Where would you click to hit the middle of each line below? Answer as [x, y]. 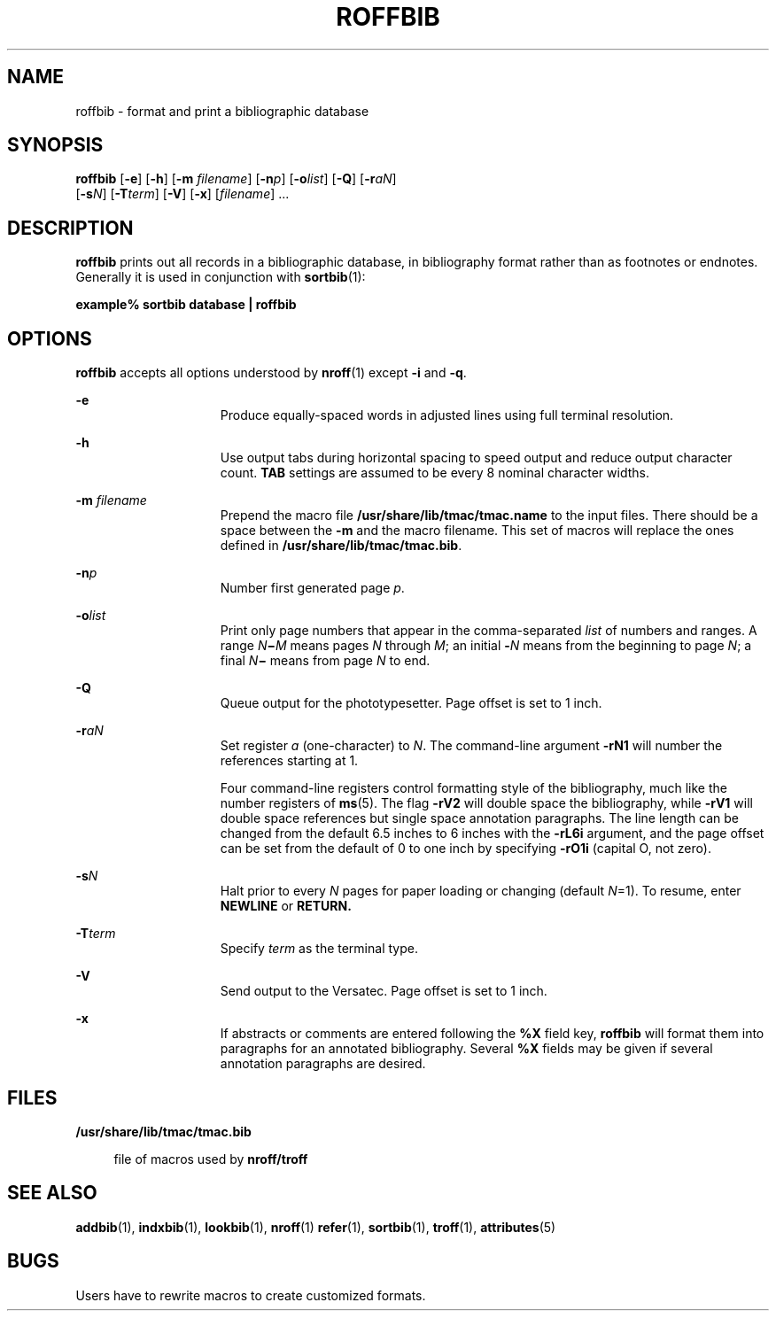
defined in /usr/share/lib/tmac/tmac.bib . [341, 546]
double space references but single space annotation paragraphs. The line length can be [480, 818]
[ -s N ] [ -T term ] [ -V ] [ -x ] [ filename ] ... [182, 194]
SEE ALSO [52, 1193]
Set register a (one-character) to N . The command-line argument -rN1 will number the [471, 746]
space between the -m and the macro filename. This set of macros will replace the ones [477, 531]
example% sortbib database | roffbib [186, 305]
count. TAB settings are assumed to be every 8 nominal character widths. [435, 473]
